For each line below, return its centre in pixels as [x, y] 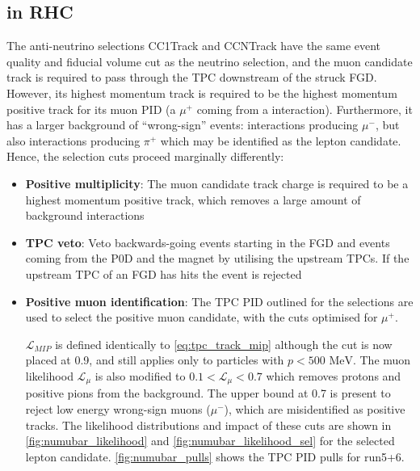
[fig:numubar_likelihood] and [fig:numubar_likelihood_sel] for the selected [210, 441]
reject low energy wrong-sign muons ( [118, 408]
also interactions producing [73, 140]
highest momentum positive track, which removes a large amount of [193, 199]
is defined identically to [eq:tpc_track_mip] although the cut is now [224, 344]
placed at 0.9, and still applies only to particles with [155, 360]
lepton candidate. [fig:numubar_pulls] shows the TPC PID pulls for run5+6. [215, 456]
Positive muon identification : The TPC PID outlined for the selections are [219, 301]
